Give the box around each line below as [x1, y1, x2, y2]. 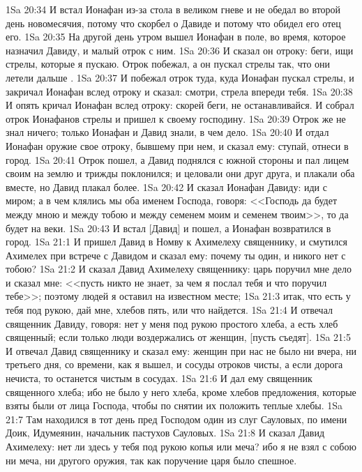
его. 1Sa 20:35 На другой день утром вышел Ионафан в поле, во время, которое [6, 29, 346, 44]
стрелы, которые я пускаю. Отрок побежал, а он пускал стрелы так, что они [6, 56, 331, 71]
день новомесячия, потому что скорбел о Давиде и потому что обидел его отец [6, 15, 341, 30]
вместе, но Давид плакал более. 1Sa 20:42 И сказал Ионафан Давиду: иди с [6, 179, 327, 194]
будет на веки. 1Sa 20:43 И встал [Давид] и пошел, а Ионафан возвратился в [6, 220, 331, 235]
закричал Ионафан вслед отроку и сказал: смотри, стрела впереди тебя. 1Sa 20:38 [6, 84, 353, 98]
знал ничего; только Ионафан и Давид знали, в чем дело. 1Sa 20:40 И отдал [6, 125, 329, 139]
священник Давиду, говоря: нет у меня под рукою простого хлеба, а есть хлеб [6, 316, 338, 330]
